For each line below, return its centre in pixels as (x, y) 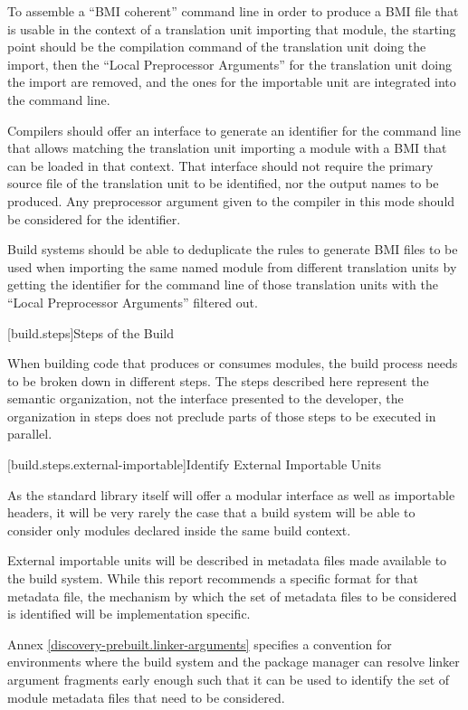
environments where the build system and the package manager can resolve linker (234, 662)
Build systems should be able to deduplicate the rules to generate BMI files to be (233, 249)
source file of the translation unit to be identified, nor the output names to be (223, 183)
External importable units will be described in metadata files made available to (227, 560)
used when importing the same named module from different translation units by (232, 266)
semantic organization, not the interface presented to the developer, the (205, 398)
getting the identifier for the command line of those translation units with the (223, 284)
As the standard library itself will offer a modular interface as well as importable (231, 494)
